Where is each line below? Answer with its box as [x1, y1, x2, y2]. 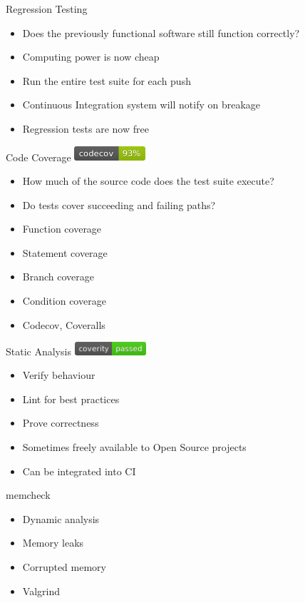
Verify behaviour [22, 368, 95, 382]
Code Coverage [6, 149, 71, 164]
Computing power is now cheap [22, 49, 160, 64]
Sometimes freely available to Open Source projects [22, 440, 247, 455]
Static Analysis [6, 343, 71, 358]
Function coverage [22, 221, 102, 236]
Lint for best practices [22, 391, 120, 406]
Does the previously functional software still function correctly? [22, 25, 300, 40]
